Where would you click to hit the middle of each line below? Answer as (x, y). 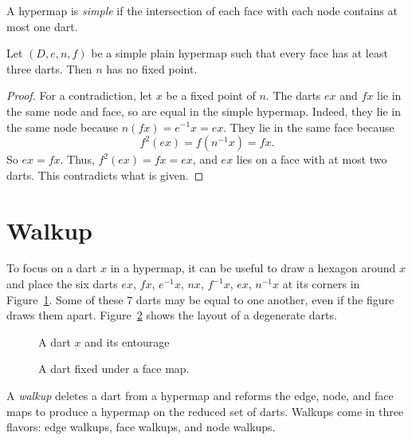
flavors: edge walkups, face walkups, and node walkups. (141, 427)
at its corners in (321, 284)
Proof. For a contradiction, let (80, 95)
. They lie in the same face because (309, 127)
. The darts (293, 95)
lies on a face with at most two (312, 159)
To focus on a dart (52, 268)
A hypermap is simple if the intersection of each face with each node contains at (202, 10)
